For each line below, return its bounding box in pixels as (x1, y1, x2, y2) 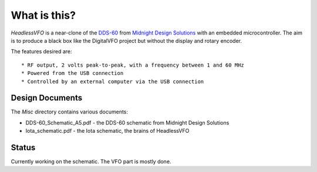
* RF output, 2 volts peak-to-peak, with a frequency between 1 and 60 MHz (21, 61, 244, 68)
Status (11, 143, 36, 152)
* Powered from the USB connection (21, 70, 124, 77)
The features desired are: (11, 48, 73, 55)
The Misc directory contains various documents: (11, 108, 129, 115)
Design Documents (11, 93, 82, 103)
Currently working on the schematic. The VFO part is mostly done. (11, 158, 171, 165)
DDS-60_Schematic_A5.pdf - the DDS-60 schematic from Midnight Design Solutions (25, 119, 230, 126)
